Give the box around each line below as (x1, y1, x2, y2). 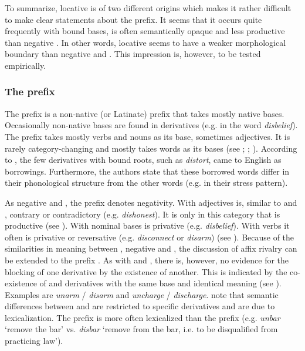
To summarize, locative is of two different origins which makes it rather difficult (5, 2, 292, 14)
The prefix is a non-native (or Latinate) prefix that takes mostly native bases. (5, 107, 284, 119)
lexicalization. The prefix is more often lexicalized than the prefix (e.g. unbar (5, 311, 280, 323)
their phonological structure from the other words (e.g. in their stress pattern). (5, 176, 288, 189)
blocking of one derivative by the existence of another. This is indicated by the (5, 265, 287, 278)
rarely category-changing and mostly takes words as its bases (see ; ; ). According (5, 142, 297, 154)
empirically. (5, 59, 46, 71)
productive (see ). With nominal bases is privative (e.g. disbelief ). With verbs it (5, 219, 290, 232)
